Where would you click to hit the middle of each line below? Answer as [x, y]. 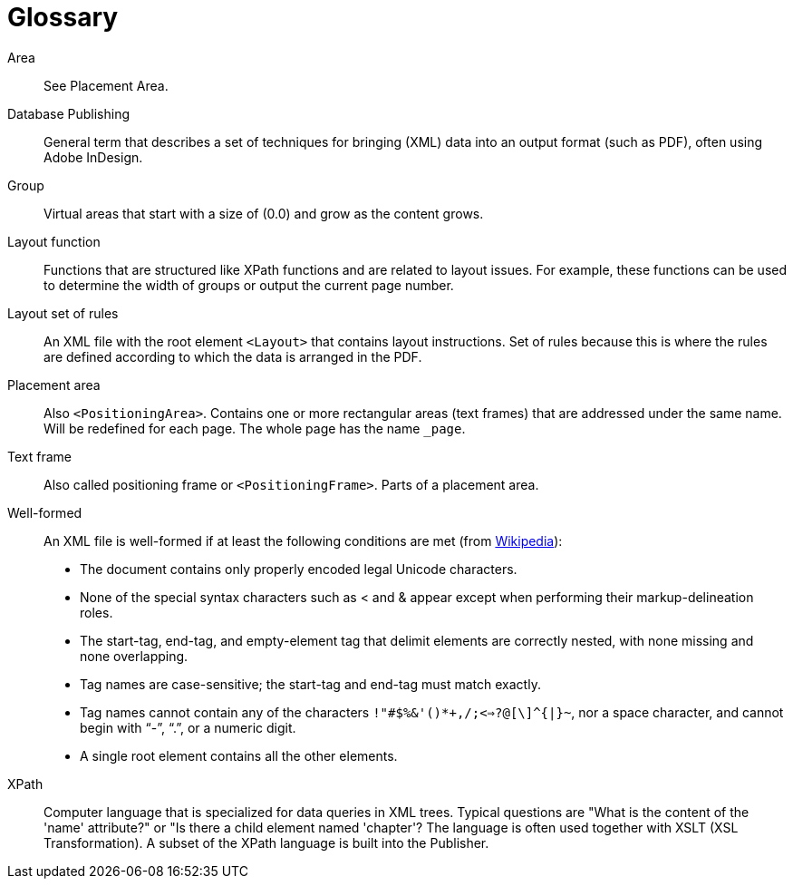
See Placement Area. [106, 85]
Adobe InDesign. [93, 157]
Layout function [54, 241]
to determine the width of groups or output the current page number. [249, 285]
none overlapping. [134, 656]
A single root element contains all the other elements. [239, 755]
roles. [97, 612]
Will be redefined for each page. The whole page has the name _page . [255, 428]
